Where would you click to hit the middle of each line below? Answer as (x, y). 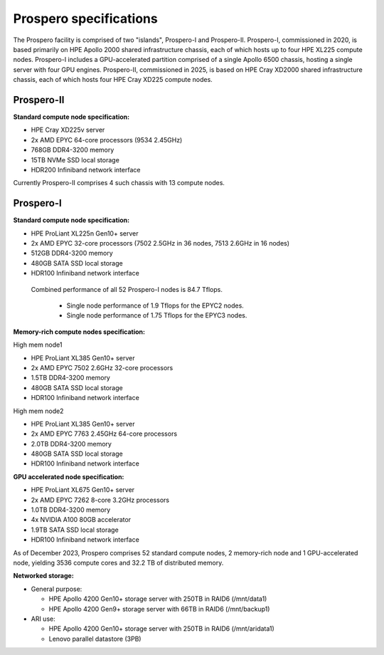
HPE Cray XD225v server (68, 130)
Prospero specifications (85, 19)
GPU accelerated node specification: (69, 476)
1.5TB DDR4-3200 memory (70, 378)
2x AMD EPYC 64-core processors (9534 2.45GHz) (107, 140)
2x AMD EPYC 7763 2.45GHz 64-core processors (104, 434)
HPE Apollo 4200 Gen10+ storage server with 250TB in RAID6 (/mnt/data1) (158, 599)
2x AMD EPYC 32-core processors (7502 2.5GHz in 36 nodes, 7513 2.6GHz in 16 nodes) (160, 243)
